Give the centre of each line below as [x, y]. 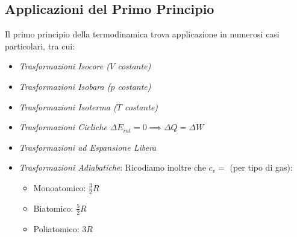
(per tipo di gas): [261, 167]
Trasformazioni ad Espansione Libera [88, 147]
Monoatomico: [60, 187]
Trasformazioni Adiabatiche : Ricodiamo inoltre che [112, 167]
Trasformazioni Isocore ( [64, 66]
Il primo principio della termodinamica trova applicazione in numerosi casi [142, 34]
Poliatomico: [56, 228]
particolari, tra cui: [40, 46]
